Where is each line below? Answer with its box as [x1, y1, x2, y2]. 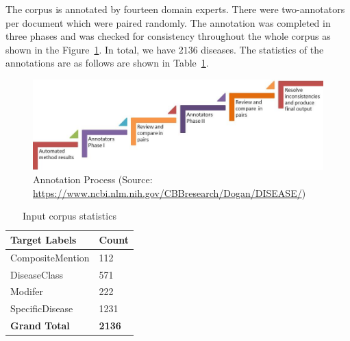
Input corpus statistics [23, 209, 116, 223]
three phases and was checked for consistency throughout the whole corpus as [5, 29, 331, 43]
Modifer [10, 284, 43, 298]
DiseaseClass [10, 267, 64, 281]
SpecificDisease [10, 301, 73, 316]
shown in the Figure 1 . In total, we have [5, 42, 176, 56]
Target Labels [10, 232, 77, 246]
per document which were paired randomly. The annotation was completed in [5, 15, 331, 30]
